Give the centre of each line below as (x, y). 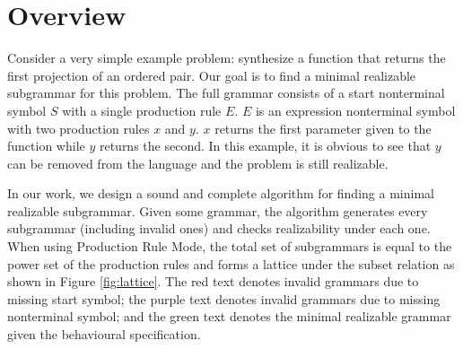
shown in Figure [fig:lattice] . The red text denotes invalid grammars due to (213, 281)
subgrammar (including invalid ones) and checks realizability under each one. (219, 228)
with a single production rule (142, 110)
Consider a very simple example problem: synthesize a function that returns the (227, 58)
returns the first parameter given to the (323, 128)
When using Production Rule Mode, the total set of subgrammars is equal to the (230, 246)
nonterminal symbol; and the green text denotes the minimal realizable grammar (229, 316)
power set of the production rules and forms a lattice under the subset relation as (231, 263)
